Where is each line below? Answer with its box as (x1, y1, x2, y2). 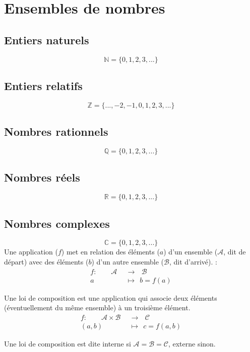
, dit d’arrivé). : (169, 256, 217, 267)
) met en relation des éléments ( (61, 246, 160, 257)
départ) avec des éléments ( (4, 256, 89, 267)
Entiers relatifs (4, 77, 83, 93)
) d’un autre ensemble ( (91, 256, 164, 267)
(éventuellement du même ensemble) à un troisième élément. (4, 302, 191, 313)
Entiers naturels (4, 32, 89, 47)
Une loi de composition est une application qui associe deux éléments (4, 292, 217, 303)
